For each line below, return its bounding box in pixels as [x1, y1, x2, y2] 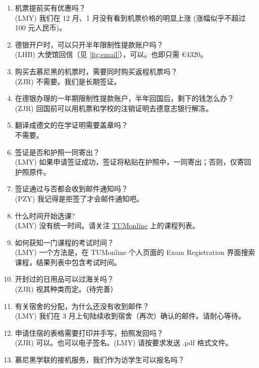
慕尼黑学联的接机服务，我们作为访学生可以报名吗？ [15, 354, 185, 365]
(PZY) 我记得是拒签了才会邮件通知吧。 [15, 193, 143, 203]
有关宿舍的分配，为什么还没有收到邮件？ [15, 300, 149, 311]
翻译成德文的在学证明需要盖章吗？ [15, 120, 128, 130]
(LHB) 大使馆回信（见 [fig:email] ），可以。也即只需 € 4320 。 [15, 49, 208, 60]
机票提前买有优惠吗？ [15, 3, 86, 13]
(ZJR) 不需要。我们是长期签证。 [15, 76, 121, 86]
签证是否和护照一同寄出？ [15, 146, 100, 157]
